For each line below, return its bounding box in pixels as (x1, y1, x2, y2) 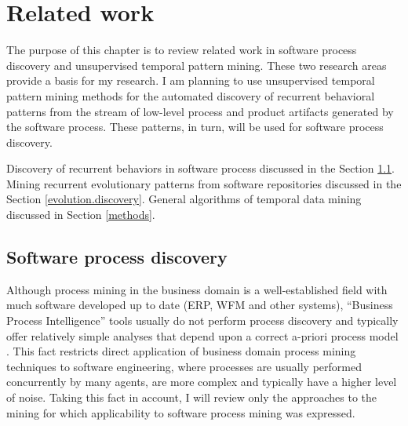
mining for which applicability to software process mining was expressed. (6, 404, 355, 421)
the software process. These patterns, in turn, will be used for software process (6, 118, 384, 135)
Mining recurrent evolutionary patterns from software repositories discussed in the (6, 175, 402, 191)
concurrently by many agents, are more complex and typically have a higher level (6, 373, 397, 390)
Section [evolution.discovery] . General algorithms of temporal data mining (6, 191, 362, 207)
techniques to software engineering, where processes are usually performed (6, 358, 362, 374)
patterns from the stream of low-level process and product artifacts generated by (6, 103, 394, 119)
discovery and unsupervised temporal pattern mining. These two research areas (6, 56, 387, 73)
